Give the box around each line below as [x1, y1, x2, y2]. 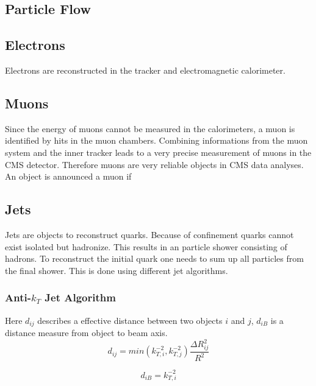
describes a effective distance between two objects [37, 314, 223, 326]
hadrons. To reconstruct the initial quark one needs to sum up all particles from [5, 252, 304, 265]
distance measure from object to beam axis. [5, 326, 168, 339]
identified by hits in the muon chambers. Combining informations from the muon [5, 134, 308, 147]
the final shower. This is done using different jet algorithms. [5, 264, 228, 276]
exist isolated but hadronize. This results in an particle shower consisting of [5, 240, 287, 253]
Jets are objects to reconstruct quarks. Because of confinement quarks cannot [5, 228, 294, 240]
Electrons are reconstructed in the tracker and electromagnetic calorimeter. [5, 63, 285, 76]
